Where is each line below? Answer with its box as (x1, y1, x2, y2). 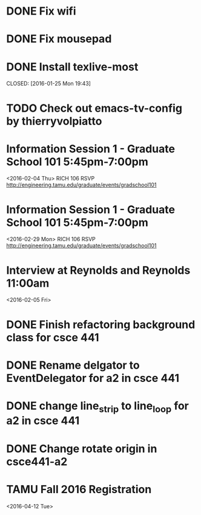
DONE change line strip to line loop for (6, 399, 189, 415)
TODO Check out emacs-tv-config (6, 101, 183, 115)
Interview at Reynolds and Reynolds (6, 263, 191, 277)
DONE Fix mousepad (6, 32, 112, 46)
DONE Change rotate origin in (6, 442, 157, 455)
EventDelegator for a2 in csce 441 (6, 371, 180, 385)
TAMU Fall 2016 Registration (6, 482, 152, 496)
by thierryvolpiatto (6, 114, 102, 128)
